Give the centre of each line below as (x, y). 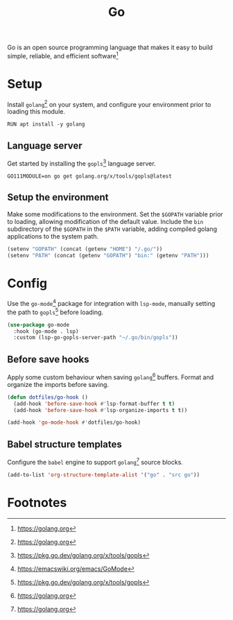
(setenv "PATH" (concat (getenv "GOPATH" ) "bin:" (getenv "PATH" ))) (108, 255)
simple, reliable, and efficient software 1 (63, 55)
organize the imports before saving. (58, 384)
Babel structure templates (65, 444)
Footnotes (37, 502)
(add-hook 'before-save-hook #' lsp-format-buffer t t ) (94, 404)
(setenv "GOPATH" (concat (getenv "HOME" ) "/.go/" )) (85, 249)
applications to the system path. (53, 236)
